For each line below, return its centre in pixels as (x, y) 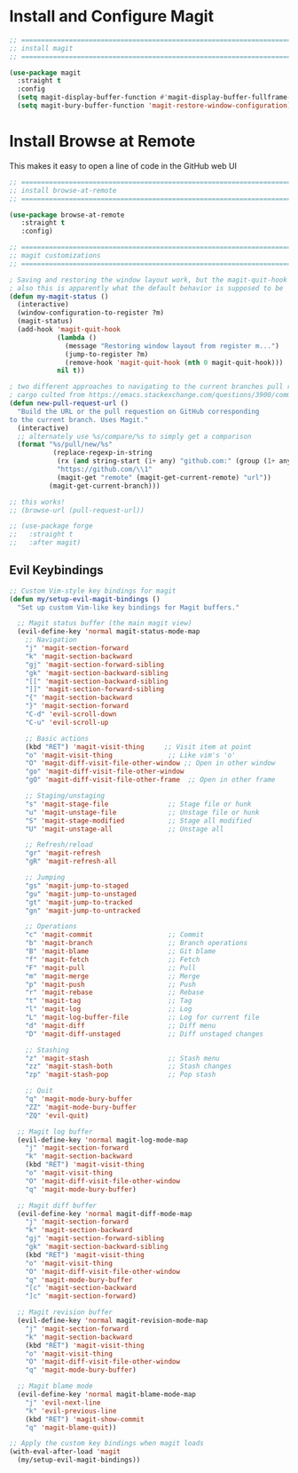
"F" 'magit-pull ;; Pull (111, 967)
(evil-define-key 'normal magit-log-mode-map (103, 1140)
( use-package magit (45, 73)
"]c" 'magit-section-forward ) (81, 1296)
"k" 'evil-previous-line (71, 1411)
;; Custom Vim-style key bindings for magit (93, 591)
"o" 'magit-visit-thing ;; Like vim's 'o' (131, 755)
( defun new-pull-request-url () (69, 403)
